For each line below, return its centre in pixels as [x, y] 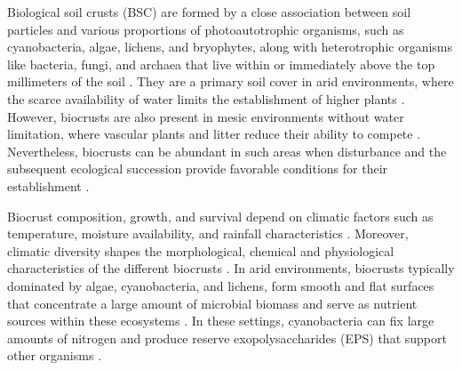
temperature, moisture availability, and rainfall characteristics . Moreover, [208, 233]
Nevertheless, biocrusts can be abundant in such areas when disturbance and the [227, 151]
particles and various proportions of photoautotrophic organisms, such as [206, 29]
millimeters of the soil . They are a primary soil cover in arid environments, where [231, 81]
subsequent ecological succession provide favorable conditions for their [198, 169]
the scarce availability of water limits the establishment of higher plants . [206, 98]
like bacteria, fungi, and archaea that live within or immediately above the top [221, 64]
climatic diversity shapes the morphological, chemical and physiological [201, 250]
